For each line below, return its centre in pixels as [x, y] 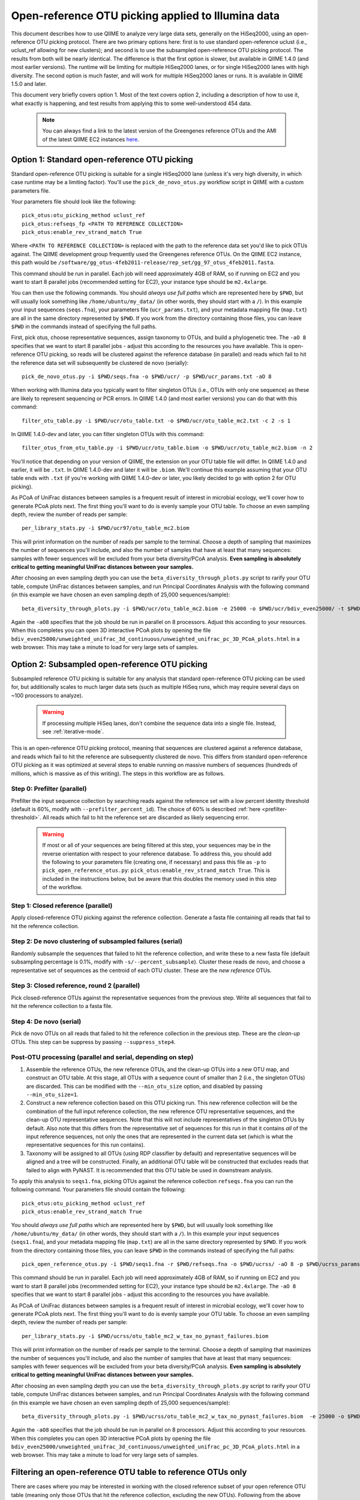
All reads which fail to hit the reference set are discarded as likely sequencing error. [145, 817]
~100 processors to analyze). [47, 695]
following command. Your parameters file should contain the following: [98, 1189]
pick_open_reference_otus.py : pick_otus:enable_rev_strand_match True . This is [156, 871]
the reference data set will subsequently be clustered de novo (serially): [100, 362]
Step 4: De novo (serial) [46, 1021]
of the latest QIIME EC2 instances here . [91, 139]
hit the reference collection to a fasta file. [62, 1006]
